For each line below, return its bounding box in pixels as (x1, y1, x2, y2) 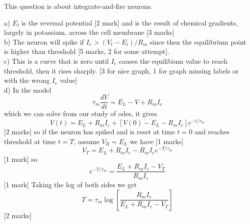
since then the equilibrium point (150, 36, 247, 47)
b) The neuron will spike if (4, 36, 84, 47)
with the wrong (4, 75, 50, 85)
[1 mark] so (4, 153, 38, 164)
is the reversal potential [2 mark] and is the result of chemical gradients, (21, 17, 238, 27)
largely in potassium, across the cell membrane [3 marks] (4, 27, 175, 37)
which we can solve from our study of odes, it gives (4, 108, 157, 119)
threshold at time (4, 136, 56, 146)
